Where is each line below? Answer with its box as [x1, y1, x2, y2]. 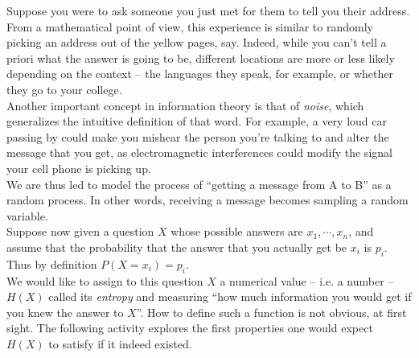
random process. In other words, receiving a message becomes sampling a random [6, 191, 409, 208]
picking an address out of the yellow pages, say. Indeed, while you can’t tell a [6, 34, 387, 51]
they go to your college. [6, 80, 122, 97]
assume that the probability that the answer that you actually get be [6, 238, 347, 255]
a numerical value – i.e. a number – [220, 272, 394, 289]
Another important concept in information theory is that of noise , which [6, 97, 364, 113]
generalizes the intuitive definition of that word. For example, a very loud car [6, 113, 387, 130]
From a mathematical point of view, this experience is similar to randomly [6, 18, 373, 35]
